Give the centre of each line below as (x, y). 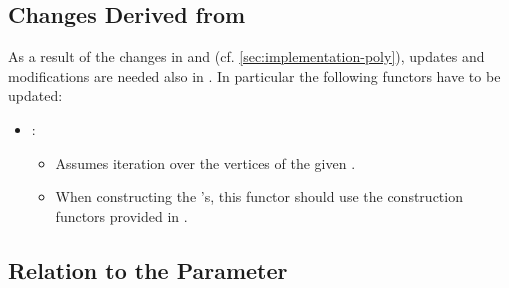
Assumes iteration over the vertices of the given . (205, 162)
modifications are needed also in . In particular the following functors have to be (254, 75)
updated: (35, 95)
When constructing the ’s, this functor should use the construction (259, 196)
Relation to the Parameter (148, 269)
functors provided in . (121, 215)
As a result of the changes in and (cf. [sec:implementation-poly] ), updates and (246, 56)
